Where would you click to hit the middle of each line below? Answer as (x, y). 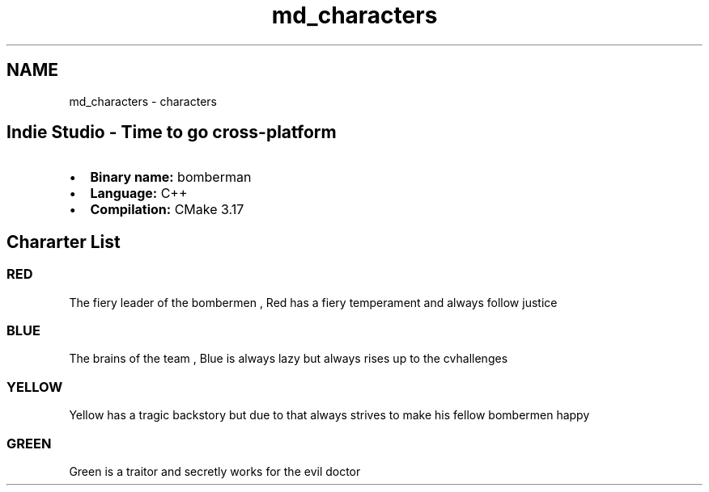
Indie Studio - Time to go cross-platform (172, 132)
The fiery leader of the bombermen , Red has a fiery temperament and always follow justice (313, 302)
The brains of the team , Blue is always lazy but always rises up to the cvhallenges (289, 359)
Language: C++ (139, 193)
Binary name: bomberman (171, 177)
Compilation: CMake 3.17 (167, 210)
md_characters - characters (143, 101)
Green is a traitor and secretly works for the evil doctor (215, 471)
